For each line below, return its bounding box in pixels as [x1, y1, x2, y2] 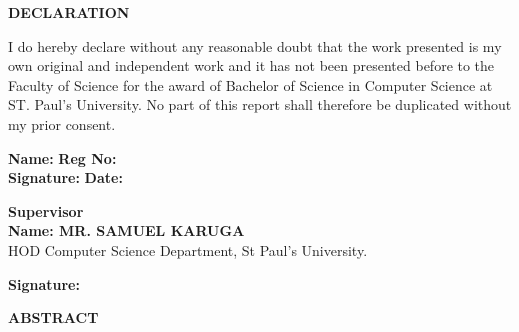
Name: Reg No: [8, 147, 117, 168]
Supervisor [8, 200, 84, 221]
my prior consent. [8, 113, 116, 134]
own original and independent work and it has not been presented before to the [8, 55, 495, 76]
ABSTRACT [8, 307, 99, 328]
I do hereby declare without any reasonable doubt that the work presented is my [8, 35, 502, 56]
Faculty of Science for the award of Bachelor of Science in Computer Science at [8, 74, 493, 95]
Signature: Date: [8, 167, 123, 188]
